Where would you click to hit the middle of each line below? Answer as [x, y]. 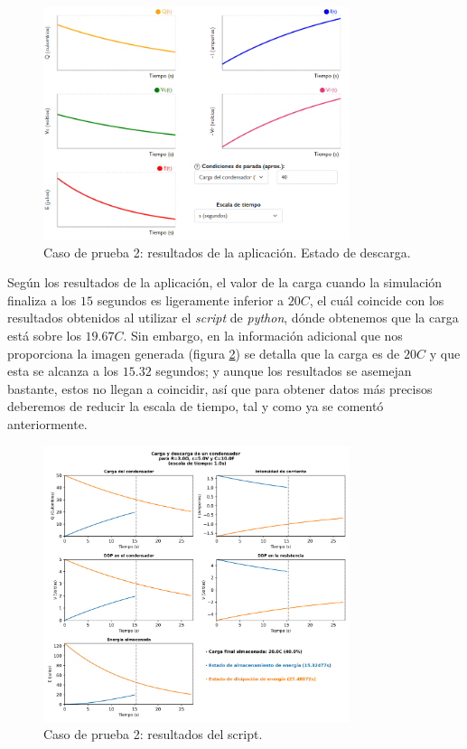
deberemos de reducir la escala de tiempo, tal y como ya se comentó [196, 406]
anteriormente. [47, 424]
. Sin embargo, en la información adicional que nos [263, 336]
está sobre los [44, 336]
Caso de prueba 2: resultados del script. [153, 734]
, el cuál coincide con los [377, 300]
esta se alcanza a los [63, 371]
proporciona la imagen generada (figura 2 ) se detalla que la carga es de [204, 353]
